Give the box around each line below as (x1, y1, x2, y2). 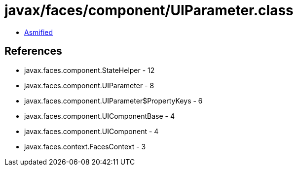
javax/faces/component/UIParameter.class (4, 2, 294, 19)
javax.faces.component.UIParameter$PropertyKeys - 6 (24, 96, 203, 105)
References (4, 45, 62, 58)
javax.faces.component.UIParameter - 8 (24, 81, 154, 90)
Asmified (24, 28, 53, 36)
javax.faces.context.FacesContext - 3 (24, 142, 146, 151)
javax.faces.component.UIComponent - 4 (24, 127, 159, 136)
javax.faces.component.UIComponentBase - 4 (24, 111, 175, 120)
